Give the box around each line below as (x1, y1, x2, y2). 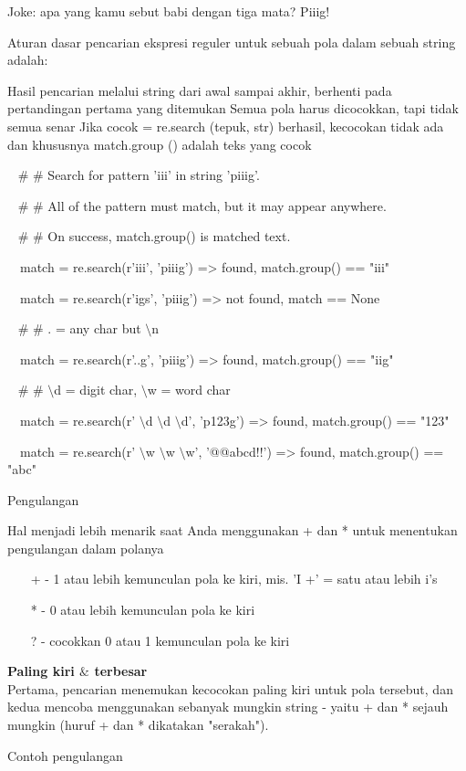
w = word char (147, 380, 231, 399)
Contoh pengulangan (7, 745, 123, 765)
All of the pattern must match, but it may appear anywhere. (47, 195, 387, 215)
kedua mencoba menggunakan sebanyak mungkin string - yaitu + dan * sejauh (7, 697, 449, 716)
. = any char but (47, 319, 141, 338)
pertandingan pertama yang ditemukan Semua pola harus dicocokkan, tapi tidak (7, 99, 459, 118)
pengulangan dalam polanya (7, 538, 164, 557)
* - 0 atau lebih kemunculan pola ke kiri (30, 600, 255, 619)
